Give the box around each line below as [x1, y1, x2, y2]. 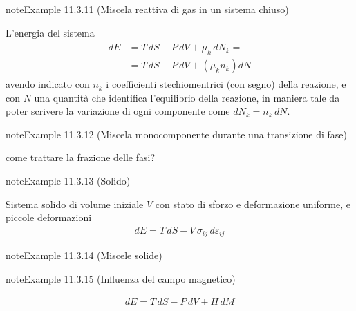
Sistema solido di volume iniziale [6, 196, 144, 211]
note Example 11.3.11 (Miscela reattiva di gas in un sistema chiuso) [6, 2, 289, 16]
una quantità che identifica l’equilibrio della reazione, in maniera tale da [34, 90, 340, 104]
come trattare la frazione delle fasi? [6, 150, 156, 164]
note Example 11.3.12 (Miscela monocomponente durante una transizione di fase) [6, 126, 348, 141]
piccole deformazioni [6, 210, 92, 225]
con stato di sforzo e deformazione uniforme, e [155, 196, 350, 211]
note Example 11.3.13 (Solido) [6, 173, 131, 188]
